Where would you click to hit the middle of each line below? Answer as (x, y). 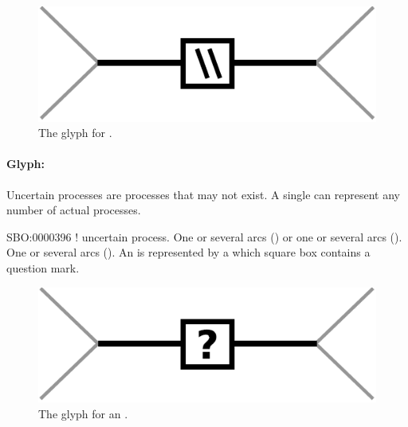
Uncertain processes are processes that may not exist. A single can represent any (203, 194)
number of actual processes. (74, 210)
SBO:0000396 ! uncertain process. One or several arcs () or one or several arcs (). (204, 236)
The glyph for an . (83, 413)
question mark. (43, 267)
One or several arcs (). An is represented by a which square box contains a (188, 252)
